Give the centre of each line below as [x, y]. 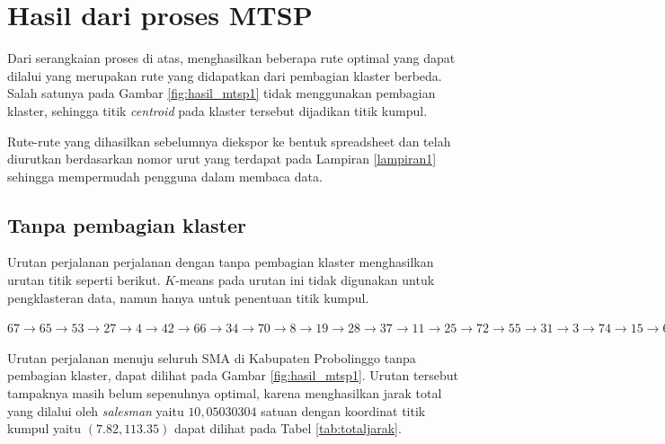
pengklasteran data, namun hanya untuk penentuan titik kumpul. [188, 297]
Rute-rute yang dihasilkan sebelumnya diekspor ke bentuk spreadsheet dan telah [229, 141]
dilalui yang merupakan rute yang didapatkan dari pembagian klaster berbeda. [225, 75]
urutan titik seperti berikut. [84, 280]
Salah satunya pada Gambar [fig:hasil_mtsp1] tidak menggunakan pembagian [222, 93]
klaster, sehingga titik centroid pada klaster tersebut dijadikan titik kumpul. [217, 110]
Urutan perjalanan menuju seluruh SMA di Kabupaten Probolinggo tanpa [212, 357]
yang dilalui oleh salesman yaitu [96, 410]
